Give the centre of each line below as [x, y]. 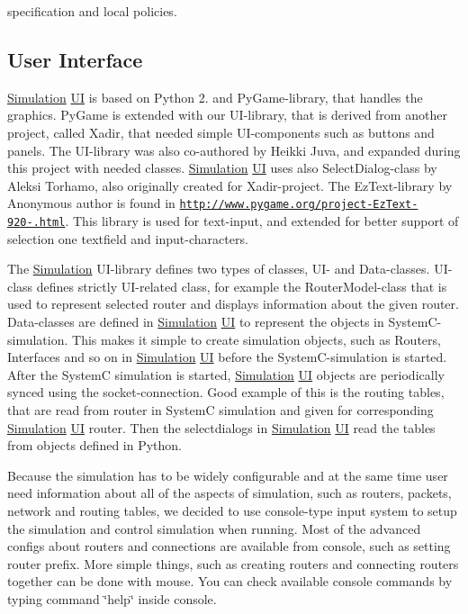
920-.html [36, 223]
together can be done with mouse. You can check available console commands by [230, 581]
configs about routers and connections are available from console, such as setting [229, 546]
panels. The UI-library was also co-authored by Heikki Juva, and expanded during [234, 150]
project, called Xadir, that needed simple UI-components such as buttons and [221, 132]
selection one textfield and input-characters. [128, 238]
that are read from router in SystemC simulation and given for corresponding [220, 410]
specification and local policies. [92, 11]
